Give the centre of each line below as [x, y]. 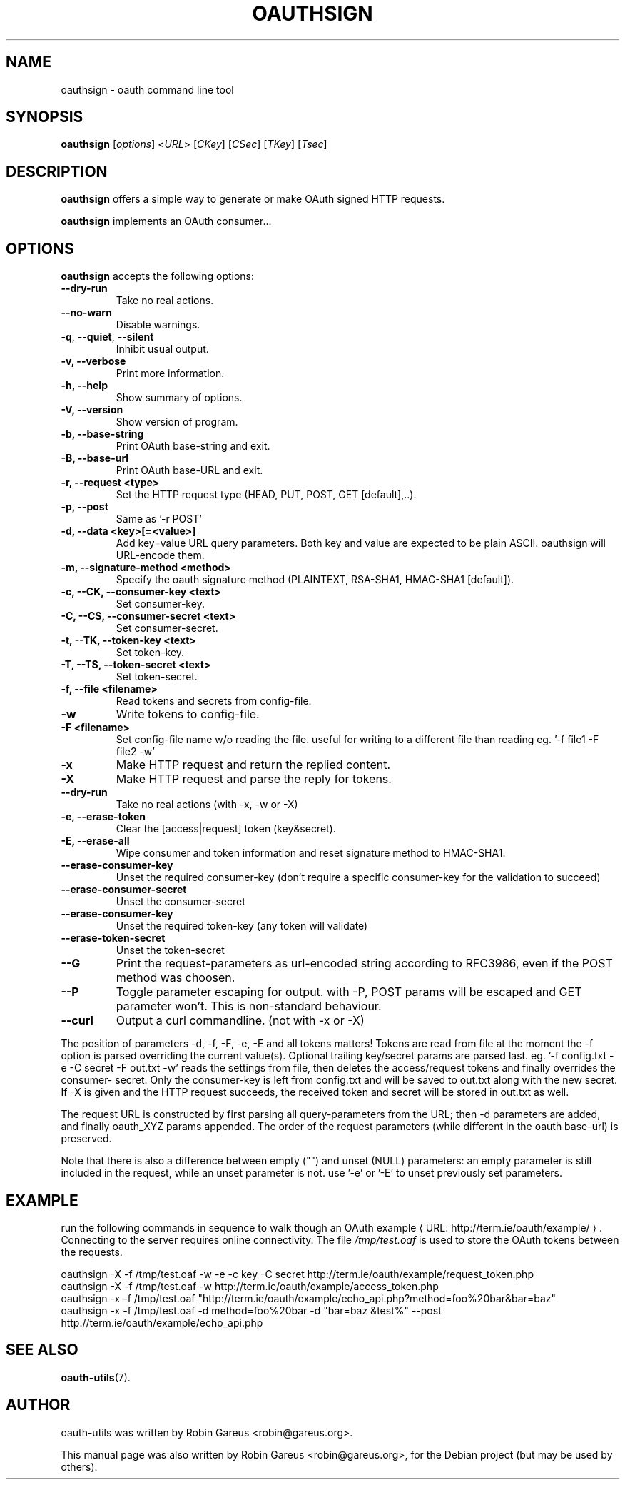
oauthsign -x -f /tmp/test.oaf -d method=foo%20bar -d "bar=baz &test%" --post [251, 1310]
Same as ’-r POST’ [159, 519]
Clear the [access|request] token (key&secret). [226, 829]
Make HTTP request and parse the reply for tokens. [254, 779]
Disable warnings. [158, 325]
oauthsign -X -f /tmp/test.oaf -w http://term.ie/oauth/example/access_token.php [250, 1286]
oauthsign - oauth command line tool [147, 89]
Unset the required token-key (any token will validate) [242, 926]
